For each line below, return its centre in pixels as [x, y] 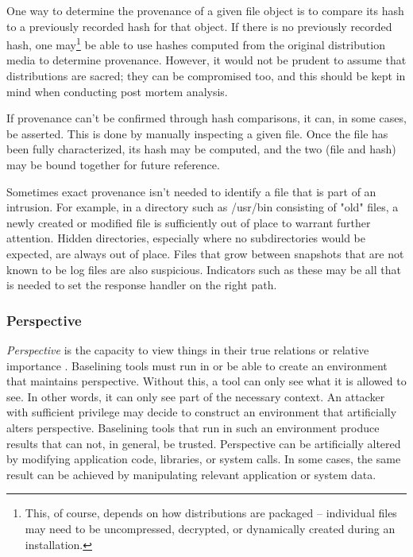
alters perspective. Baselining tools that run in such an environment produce [193, 427]
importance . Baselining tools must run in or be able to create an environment [197, 365]
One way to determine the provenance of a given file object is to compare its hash [205, 10]
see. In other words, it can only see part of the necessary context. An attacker [196, 396]
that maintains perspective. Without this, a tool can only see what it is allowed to [206, 381]
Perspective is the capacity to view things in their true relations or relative [188, 349]
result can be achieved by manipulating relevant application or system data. [191, 474]
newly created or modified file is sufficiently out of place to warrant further [189, 222]
